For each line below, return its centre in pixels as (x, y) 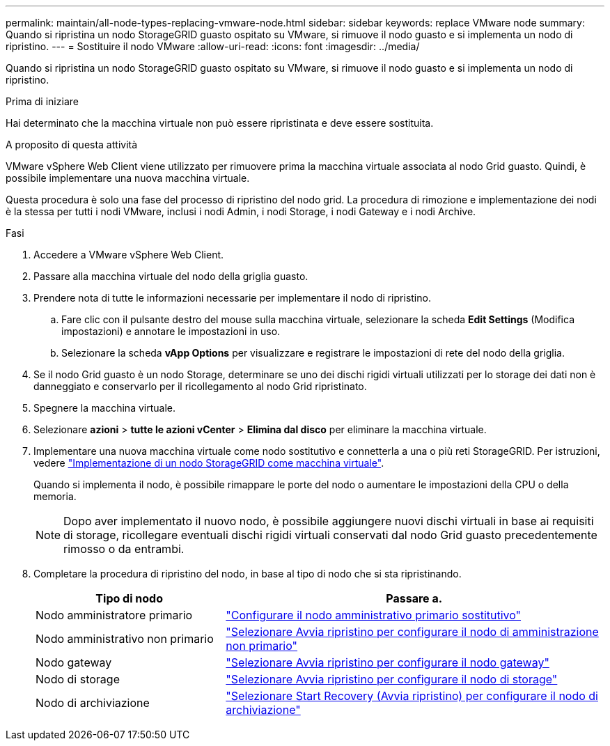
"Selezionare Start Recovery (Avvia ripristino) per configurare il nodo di (412, 696)
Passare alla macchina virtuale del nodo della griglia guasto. (171, 276)
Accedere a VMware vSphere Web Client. (129, 255)
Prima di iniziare (42, 101)
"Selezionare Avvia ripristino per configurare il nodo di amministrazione (412, 632)
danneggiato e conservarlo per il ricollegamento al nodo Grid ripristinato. (200, 386)
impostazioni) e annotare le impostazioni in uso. (171, 331)
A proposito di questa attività (72, 145)
